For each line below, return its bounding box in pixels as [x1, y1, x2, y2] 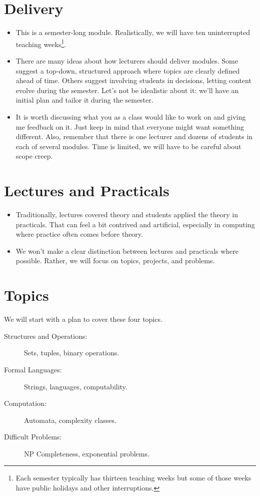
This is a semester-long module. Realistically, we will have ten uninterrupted [15, 27, 250, 38]
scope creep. [15, 151, 53, 161]
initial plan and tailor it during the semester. [15, 95, 153, 105]
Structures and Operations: [4, 330, 87, 341]
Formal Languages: [4, 364, 62, 374]
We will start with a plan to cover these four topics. [4, 314, 162, 324]
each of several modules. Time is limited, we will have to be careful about [15, 141, 241, 151]
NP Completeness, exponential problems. [24, 448, 149, 458]
